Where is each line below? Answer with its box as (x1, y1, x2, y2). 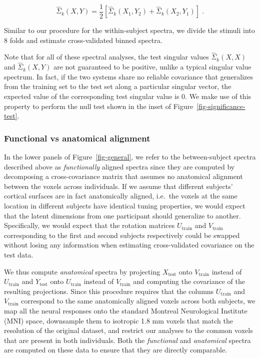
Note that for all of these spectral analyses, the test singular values (4, 51, 209, 62)
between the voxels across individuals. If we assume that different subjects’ (4, 180, 233, 191)
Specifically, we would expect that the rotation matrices (4, 220, 175, 230)
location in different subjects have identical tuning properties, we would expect (4, 200, 245, 211)
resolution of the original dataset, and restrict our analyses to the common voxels (4, 325, 253, 335)
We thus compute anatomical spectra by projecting (4, 266, 160, 276)
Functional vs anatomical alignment (4, 131, 150, 144)
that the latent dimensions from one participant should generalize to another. (4, 210, 241, 220)
